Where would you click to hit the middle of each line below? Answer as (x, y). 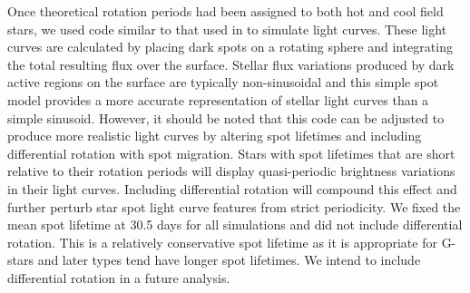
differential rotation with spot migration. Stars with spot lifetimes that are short (231, 153)
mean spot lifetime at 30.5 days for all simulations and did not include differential (235, 225)
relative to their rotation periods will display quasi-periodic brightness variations (231, 171)
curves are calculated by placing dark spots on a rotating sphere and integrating (230, 47)
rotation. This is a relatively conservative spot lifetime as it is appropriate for (222, 242)
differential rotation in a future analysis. (119, 277)
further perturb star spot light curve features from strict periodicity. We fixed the (234, 206)
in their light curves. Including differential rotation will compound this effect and (232, 188)
